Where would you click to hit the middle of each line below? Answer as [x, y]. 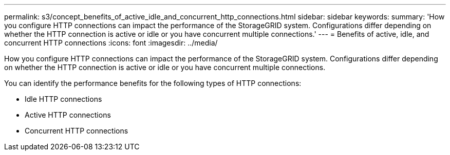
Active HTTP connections [68, 115]
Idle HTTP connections [63, 99]
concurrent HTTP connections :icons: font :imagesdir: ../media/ [111, 43]
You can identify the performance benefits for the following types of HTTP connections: [153, 83]
